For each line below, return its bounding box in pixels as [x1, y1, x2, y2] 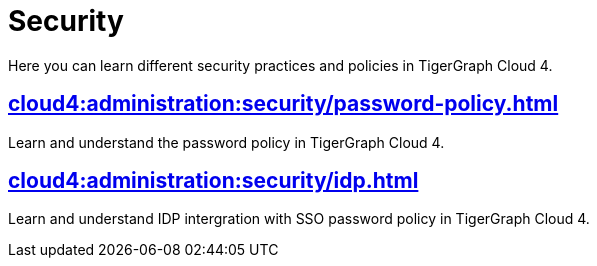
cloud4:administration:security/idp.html [8, 168, 419, 194]
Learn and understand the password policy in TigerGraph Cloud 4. [8, 133, 445, 151]
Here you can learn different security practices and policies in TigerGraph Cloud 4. [8, 56, 553, 74]
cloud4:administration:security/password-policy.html [8, 91, 559, 117]
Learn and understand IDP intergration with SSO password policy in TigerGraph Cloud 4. [8, 210, 590, 228]
